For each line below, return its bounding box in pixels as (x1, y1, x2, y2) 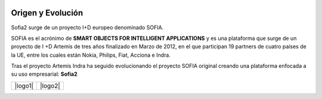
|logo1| (14, 81, 34, 89)
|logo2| (39, 81, 60, 89)
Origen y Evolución (11, 8, 83, 18)
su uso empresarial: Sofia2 (11, 70, 78, 78)
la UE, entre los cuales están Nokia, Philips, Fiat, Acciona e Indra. (11, 51, 171, 58)
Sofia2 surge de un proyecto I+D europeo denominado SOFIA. (11, 24, 164, 31)
